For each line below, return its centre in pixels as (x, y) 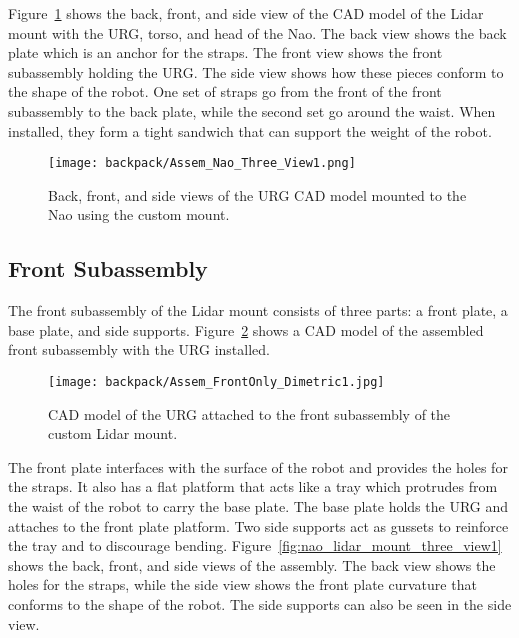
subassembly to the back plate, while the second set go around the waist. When (252, 110)
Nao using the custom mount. (139, 214)
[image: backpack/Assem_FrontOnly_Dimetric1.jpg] (216, 381)
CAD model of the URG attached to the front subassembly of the (249, 413)
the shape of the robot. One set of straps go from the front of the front (225, 91)
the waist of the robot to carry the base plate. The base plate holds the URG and (258, 506)
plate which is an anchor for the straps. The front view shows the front (225, 52)
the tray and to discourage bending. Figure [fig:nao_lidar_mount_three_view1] (255, 545)
